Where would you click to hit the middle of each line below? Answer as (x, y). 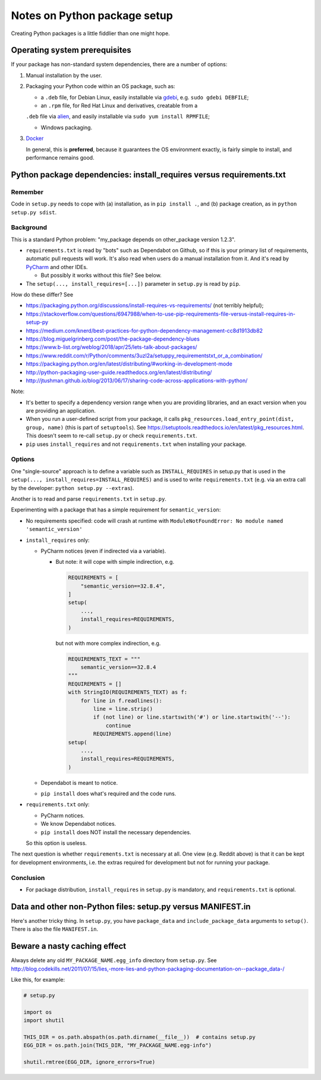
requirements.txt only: (58, 804)
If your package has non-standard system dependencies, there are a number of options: (119, 64)
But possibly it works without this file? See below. (101, 275)
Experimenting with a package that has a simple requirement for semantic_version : (116, 510)
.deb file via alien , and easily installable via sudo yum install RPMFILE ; (118, 117)
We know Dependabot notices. (78, 824)
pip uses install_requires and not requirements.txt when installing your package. (136, 444)
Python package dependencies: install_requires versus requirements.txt (148, 175)
